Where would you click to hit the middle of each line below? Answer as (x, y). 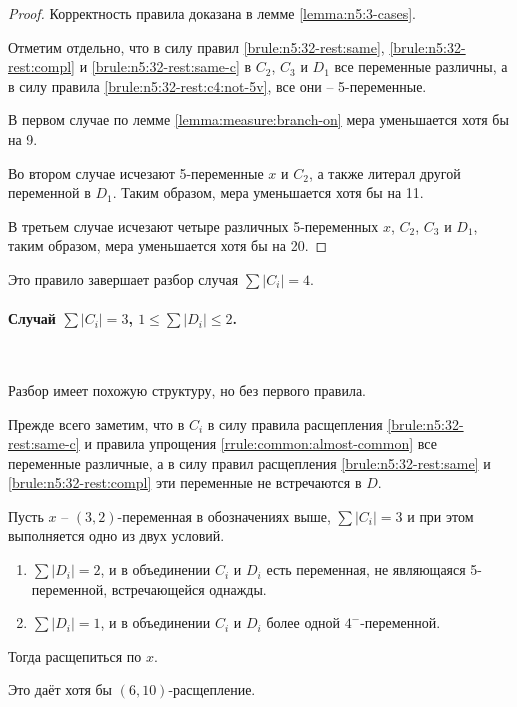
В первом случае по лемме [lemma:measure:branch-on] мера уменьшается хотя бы (258, 119)
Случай (32, 318)
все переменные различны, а (421, 66)
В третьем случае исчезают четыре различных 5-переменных (193, 225)
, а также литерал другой (384, 172)
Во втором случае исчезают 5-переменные (136, 172)
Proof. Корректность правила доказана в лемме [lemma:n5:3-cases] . (212, 13)
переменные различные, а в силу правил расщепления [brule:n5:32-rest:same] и (249, 462)
